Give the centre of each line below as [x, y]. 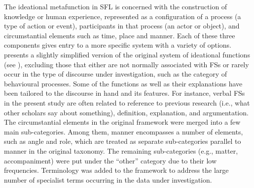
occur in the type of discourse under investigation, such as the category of [116, 74]
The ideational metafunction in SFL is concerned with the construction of [116, 6]
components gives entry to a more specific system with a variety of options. [118, 45]
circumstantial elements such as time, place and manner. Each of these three [120, 35]
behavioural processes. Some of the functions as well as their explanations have [123, 83]
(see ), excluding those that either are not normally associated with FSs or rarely [127, 64]
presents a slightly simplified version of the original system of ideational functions [127, 54]
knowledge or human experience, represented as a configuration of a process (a [123, 16]
